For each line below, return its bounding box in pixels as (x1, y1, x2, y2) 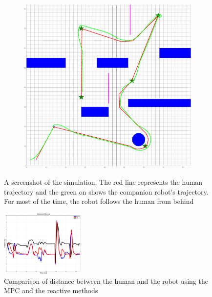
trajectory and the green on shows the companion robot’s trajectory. (4, 186, 209, 197)
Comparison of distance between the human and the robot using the (4, 275, 208, 286)
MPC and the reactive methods (4, 285, 98, 296)
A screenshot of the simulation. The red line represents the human (4, 177, 203, 187)
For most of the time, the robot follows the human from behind (4, 196, 194, 206)
